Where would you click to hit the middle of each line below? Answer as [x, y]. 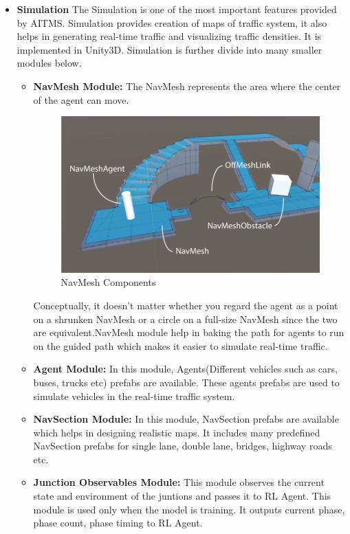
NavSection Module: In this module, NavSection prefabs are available [186, 419]
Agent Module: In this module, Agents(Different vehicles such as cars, [185, 369]
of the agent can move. [81, 99]
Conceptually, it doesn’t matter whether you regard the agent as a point [186, 305]
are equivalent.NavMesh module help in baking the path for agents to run [189, 332]
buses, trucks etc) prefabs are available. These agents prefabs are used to [186, 382]
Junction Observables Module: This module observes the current [179, 482]
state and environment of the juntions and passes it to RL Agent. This [182, 496]
